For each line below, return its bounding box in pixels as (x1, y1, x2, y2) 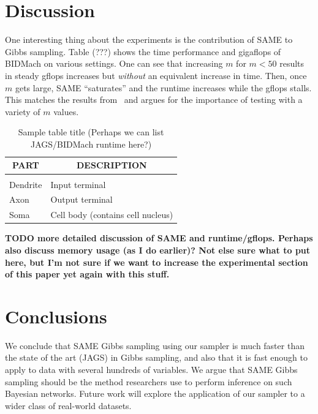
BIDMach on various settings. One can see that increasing (5, 57, 223, 70)
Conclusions (5, 303, 107, 328)
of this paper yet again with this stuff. (5, 268, 170, 280)
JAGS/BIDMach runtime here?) (31, 137, 152, 150)
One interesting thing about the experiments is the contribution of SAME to (5, 33, 293, 46)
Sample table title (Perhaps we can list (18, 126, 164, 138)
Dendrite (9, 178, 42, 190)
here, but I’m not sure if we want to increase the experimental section (5, 255, 308, 268)
